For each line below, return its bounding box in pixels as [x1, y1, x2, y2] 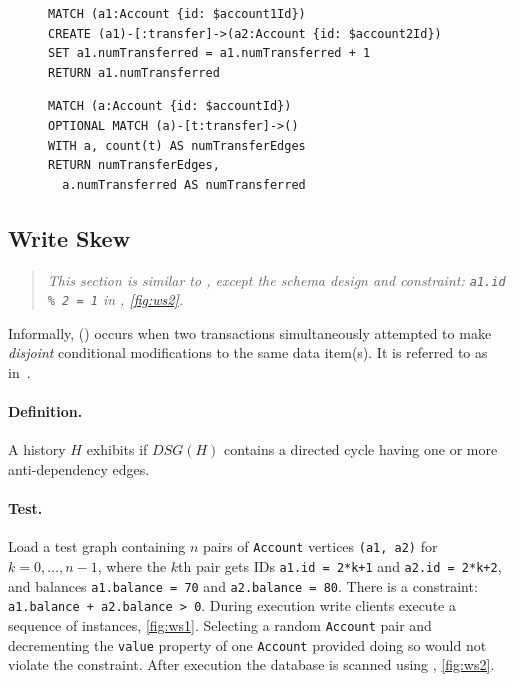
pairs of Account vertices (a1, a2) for [203, 536, 438, 557]
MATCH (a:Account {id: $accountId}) [48, 99, 292, 114]
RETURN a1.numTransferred [48, 65, 220, 80]
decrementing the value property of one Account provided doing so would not [8, 634, 487, 655]
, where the [97, 556, 167, 577]
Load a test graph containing [8, 536, 186, 557]
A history [8, 439, 66, 460]
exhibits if [86, 439, 148, 460]
